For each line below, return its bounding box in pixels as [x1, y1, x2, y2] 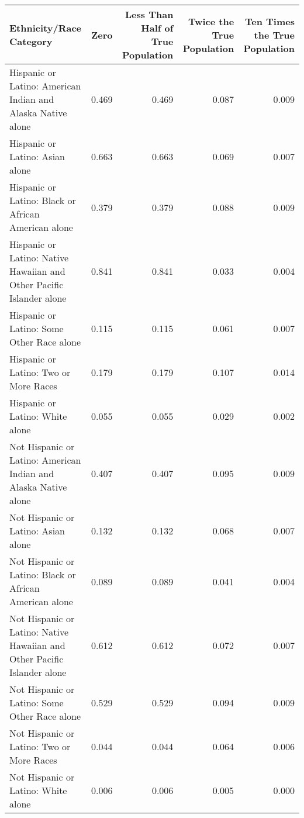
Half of [141, 21, 174, 34]
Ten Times [245, 14, 295, 28]
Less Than [125, 8, 174, 21]
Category [9, 34, 53, 48]
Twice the [188, 14, 234, 28]
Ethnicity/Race [9, 21, 81, 34]
